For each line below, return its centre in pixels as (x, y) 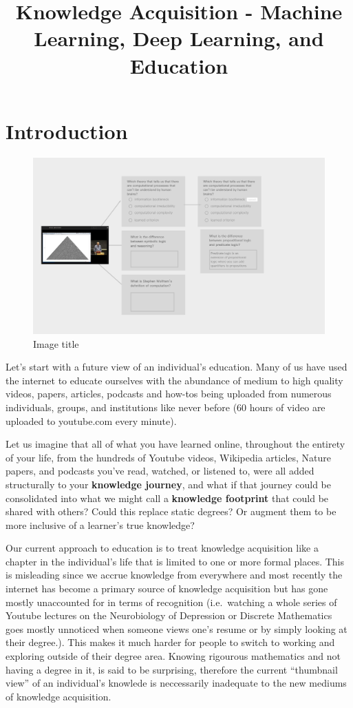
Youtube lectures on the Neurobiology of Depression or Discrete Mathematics (169, 615)
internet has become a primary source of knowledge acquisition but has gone (167, 589)
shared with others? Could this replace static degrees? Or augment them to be (171, 511)
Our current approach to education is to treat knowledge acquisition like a (162, 548)
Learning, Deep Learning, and (179, 38)
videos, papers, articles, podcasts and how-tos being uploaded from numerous (169, 394)
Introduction (67, 131)
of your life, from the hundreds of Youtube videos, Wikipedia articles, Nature (168, 457)
